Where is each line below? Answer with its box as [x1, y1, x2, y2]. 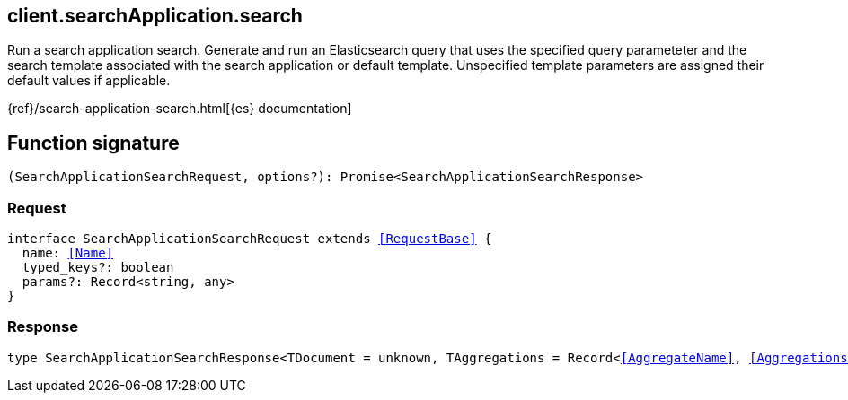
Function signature [7, 131, 180, 154]
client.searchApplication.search [7, 4, 303, 27]
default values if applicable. [7, 73, 171, 89]
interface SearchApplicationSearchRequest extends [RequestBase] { [7, 231, 492, 247]
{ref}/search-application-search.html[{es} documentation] [7, 100, 352, 117]
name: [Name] [22, 246, 114, 261]
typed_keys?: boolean [22, 260, 174, 275]
